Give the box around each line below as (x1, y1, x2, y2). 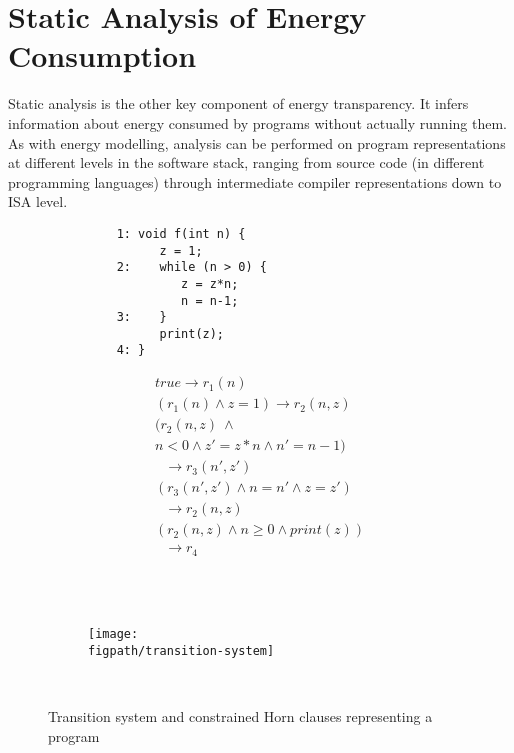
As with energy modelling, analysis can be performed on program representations (8, 132, 506, 153)
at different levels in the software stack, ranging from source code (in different (8, 152, 485, 173)
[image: (88, 627, 139, 642)
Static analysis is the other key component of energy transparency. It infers (8, 93, 469, 114)
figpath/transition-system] (88, 643, 275, 658)
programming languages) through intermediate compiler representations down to (8, 171, 502, 192)
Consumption (8, 35, 197, 76)
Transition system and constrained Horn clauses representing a (48, 705, 433, 726)
